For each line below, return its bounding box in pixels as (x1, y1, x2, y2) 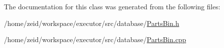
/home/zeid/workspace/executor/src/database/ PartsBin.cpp (4, 34, 186, 45)
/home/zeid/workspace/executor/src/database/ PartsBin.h (4, 18, 179, 28)
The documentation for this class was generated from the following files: (4, 1, 221, 11)
